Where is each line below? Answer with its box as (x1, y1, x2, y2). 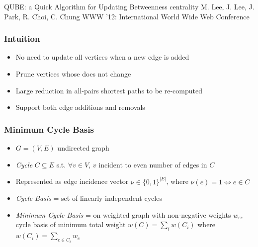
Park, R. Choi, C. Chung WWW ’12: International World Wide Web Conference (4, 11, 250, 21)
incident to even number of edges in (98, 159, 207, 169)
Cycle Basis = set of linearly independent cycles (15, 193, 162, 203)
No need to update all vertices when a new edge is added (15, 52, 189, 62)
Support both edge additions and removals (15, 102, 145, 112)
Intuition (4, 32, 40, 45)
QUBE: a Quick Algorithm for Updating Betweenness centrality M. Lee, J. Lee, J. (4, 1, 255, 11)
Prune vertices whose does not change (15, 69, 131, 79)
